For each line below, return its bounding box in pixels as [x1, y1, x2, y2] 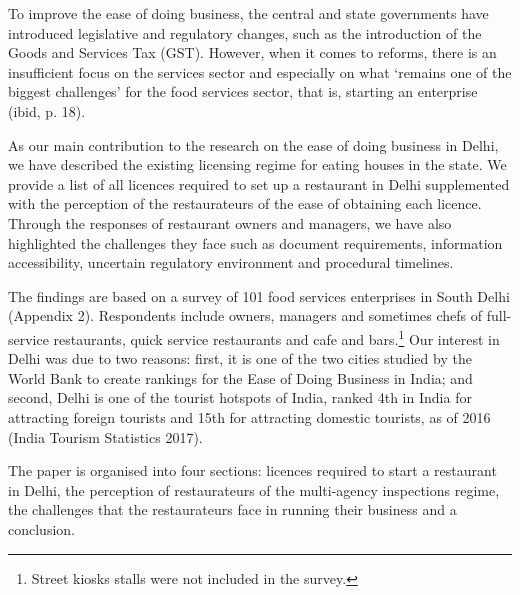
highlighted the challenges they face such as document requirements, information [8, 232, 503, 253]
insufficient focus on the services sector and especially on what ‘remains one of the [8, 61, 512, 82]
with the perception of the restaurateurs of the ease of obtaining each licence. [8, 193, 482, 214]
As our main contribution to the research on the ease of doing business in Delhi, [8, 134, 499, 155]
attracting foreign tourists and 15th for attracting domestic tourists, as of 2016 [8, 406, 491, 427]
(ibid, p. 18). [8, 100, 86, 121]
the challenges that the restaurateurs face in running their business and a [8, 499, 457, 520]
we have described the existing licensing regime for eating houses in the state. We [8, 154, 507, 175]
